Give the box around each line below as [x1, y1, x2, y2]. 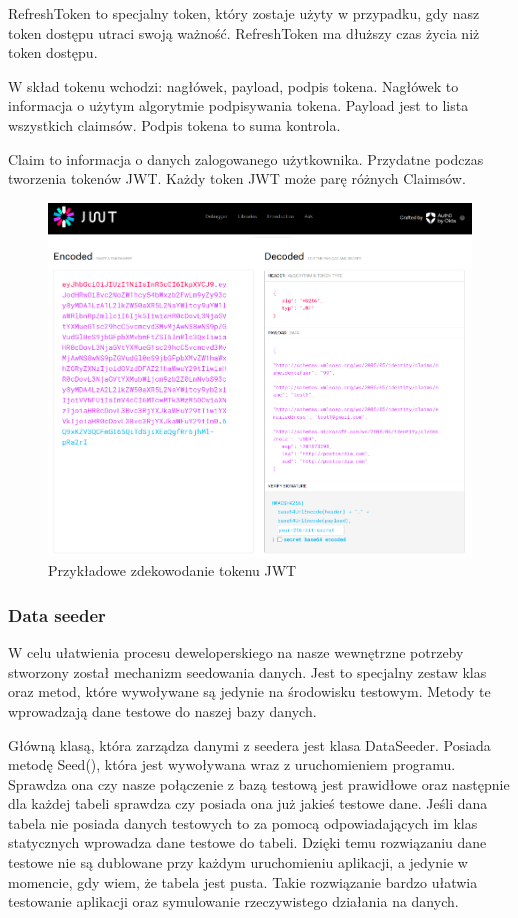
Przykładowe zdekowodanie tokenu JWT [48, 560, 297, 581]
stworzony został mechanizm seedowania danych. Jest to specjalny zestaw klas [8, 661, 487, 682]
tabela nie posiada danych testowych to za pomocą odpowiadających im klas [8, 812, 478, 833]
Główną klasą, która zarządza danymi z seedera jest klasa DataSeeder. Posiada [8, 734, 491, 755]
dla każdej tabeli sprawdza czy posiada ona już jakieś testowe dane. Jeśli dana [8, 793, 488, 814]
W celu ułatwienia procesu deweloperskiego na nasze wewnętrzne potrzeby [8, 642, 464, 663]
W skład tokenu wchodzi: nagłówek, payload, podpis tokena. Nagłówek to [8, 75, 459, 96]
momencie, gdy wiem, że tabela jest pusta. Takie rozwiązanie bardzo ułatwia [8, 871, 478, 892]
